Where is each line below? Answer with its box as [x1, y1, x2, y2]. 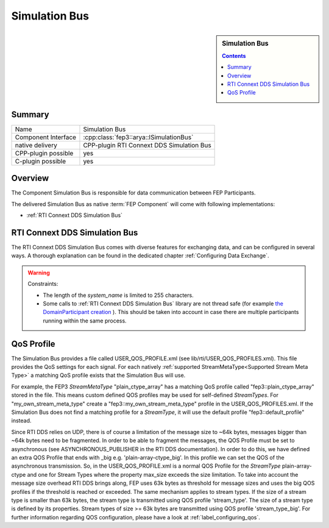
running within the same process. [43, 317, 127, 324]
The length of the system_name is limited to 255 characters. [43, 291, 194, 299]
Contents [222, 52, 246, 59]
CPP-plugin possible [15, 149, 74, 157]
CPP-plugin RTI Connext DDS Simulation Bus [83, 141, 211, 149]
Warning [27, 269, 50, 276]
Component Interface [15, 133, 76, 141]
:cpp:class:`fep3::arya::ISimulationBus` [83, 133, 194, 141]
